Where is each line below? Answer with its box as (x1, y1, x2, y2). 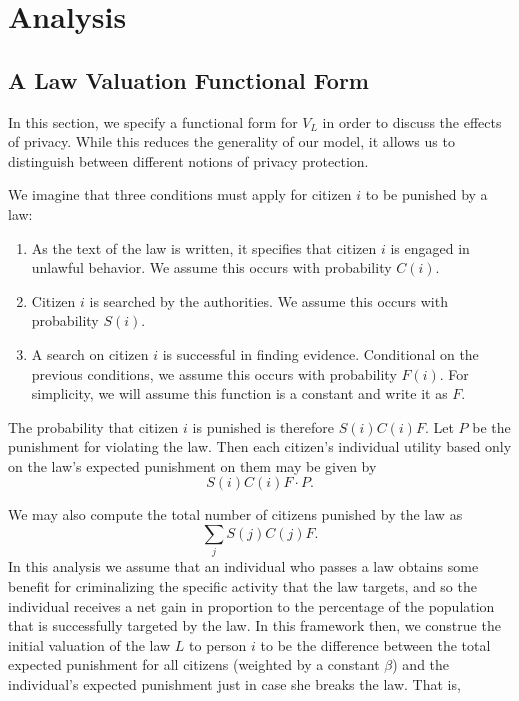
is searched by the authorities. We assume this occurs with (89, 290, 448, 311)
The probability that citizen (8, 416, 179, 437)
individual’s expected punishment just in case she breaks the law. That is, (8, 673, 461, 694)
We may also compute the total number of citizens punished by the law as (8, 504, 463, 525)
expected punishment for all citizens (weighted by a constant (8, 654, 380, 675)
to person (189, 634, 247, 655)
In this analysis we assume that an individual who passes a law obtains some (8, 556, 479, 577)
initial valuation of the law (8, 634, 171, 655)
